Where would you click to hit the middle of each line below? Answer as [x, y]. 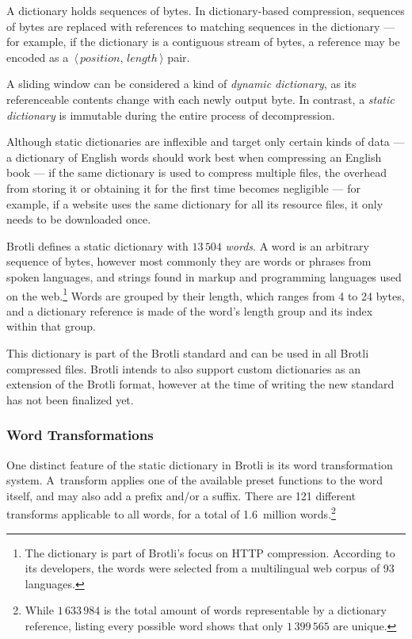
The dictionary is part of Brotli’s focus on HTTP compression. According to [210, 552]
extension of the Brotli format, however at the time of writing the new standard [200, 384]
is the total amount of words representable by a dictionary [245, 610]
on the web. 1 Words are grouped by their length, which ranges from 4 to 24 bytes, [206, 294]
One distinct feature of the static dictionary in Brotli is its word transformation [200, 464]
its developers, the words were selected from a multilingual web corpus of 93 [210, 568]
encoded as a [38, 57]
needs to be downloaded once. [79, 219]
